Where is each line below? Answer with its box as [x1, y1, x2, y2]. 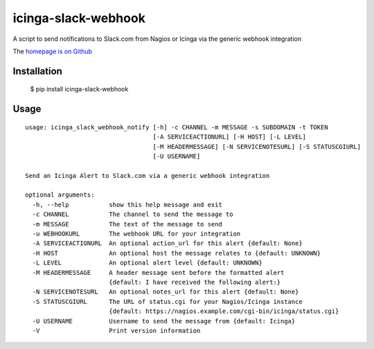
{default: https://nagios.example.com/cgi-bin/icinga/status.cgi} [108, 307, 339, 315]
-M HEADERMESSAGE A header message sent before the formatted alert [32, 269, 285, 276]
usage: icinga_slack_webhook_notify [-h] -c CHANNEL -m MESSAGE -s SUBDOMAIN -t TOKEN [25, 123, 328, 131]
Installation [12, 65, 62, 77]
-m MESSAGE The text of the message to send [32, 220, 223, 228]
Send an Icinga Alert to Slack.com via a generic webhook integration [25, 172, 270, 179]
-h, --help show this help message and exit [32, 201, 223, 208]
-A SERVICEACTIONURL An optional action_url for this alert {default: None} [32, 240, 303, 247]
